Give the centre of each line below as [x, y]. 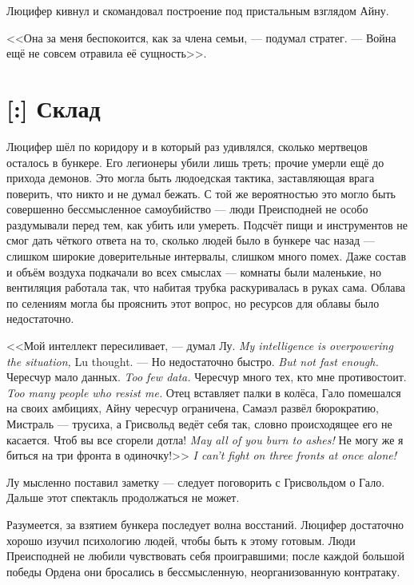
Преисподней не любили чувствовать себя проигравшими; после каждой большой [205, 556]
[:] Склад [54, 107]
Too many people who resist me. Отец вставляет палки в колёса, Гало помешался [204, 392]
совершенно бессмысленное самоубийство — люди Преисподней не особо [187, 209]
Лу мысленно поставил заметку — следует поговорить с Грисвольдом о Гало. [196, 482]
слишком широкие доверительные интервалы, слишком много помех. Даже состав [207, 256]
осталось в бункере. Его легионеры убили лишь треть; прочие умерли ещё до [195, 162]
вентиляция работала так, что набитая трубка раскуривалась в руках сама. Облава [206, 287]
